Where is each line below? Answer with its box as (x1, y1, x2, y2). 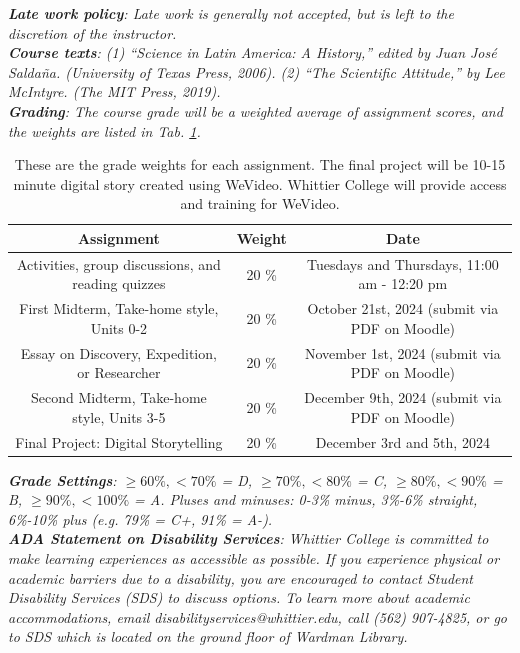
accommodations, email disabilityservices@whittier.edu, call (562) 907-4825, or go (8, 606, 508, 627)
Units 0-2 (90, 317, 148, 338)
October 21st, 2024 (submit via (307, 298, 499, 319)
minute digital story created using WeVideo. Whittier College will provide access (13, 173, 507, 194)
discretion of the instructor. (8, 22, 177, 43)
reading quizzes (72, 273, 166, 294)
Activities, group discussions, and (16, 253, 221, 274)
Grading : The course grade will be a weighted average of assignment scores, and (8, 100, 503, 121)
